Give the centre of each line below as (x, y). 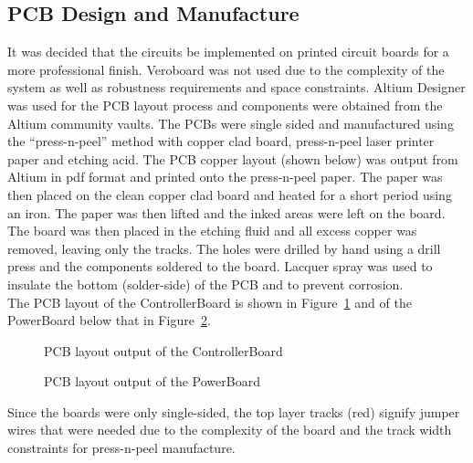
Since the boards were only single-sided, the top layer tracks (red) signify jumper (234, 411)
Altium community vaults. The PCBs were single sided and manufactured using (231, 123)
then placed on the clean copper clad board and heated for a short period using (230, 194)
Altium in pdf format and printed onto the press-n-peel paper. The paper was (225, 177)
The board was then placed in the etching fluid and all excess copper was (212, 231)
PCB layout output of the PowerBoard (152, 381)
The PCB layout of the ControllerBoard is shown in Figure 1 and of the (210, 302)
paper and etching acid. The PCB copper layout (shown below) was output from (233, 158)
